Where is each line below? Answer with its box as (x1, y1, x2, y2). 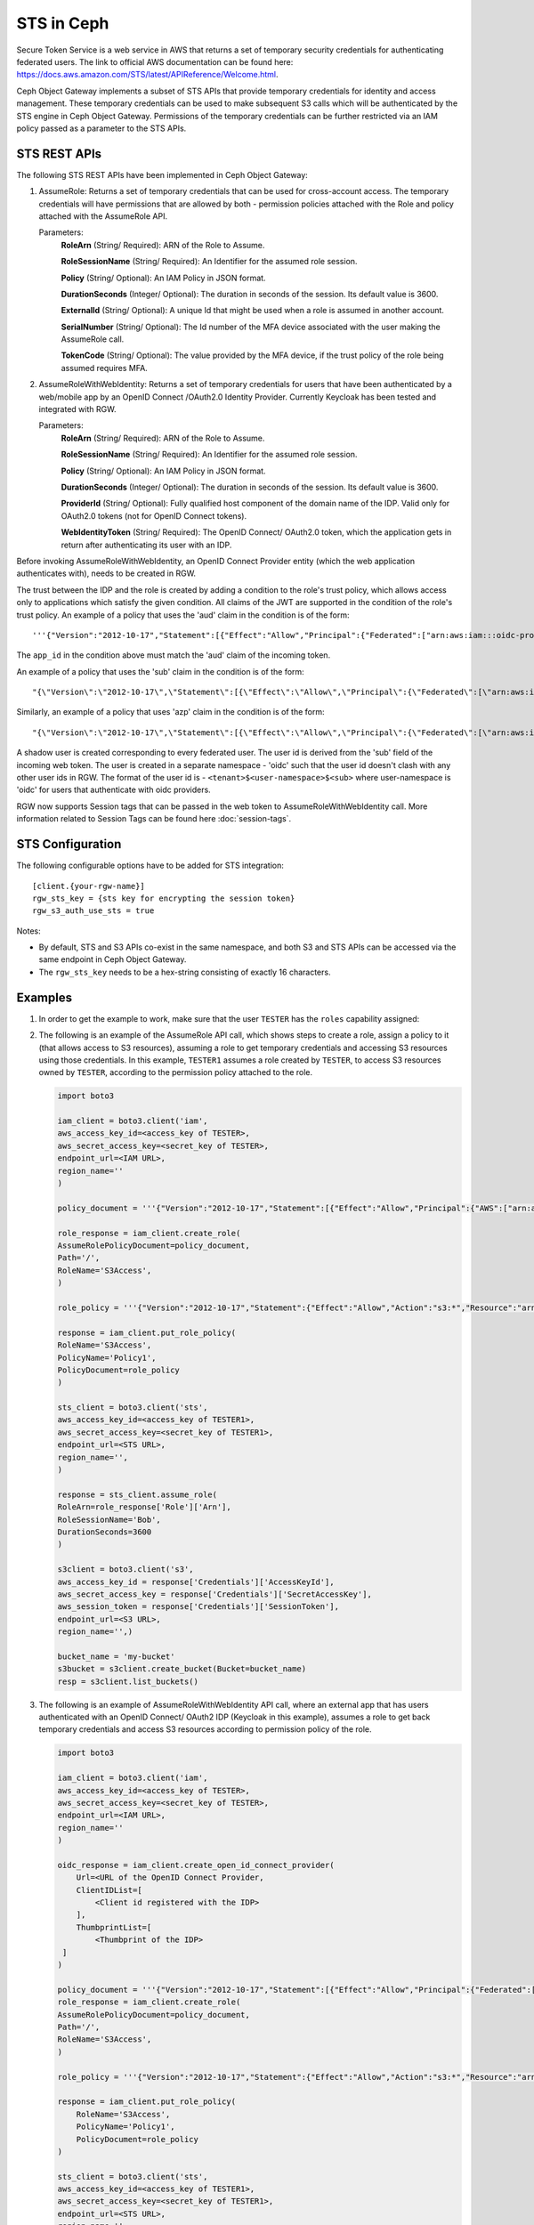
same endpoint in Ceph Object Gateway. (38, 954, 187, 965)
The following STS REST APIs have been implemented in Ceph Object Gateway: (16, 169, 309, 180)
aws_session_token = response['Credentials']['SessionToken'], (57, 1602, 340, 1612)
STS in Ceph (16, 13, 109, 33)
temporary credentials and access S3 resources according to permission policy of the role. (38, 1724, 372, 1735)
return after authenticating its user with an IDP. (61, 539, 232, 550)
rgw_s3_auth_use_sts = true (32, 906, 155, 916)
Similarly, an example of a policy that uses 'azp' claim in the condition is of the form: (16, 707, 325, 717)
